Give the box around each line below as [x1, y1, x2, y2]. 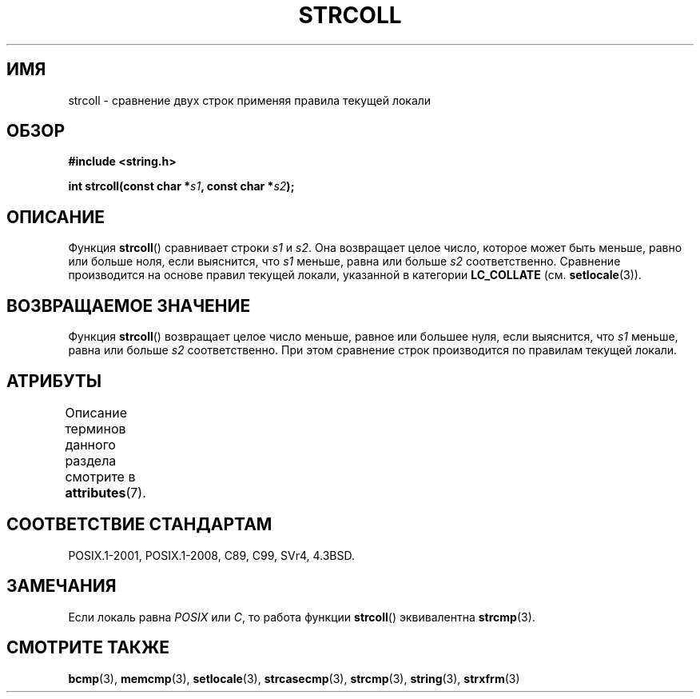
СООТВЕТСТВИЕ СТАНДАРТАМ [6, 514, 272, 535]
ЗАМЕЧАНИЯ [6, 576, 117, 597]
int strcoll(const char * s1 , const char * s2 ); [68, 179, 295, 194]
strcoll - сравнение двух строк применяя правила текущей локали [68, 93, 432, 107]
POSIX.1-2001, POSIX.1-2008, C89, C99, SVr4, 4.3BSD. [68, 548, 356, 562]
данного [65, 436, 116, 453]
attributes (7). [65, 484, 146, 501]
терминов [65, 420, 126, 437]
